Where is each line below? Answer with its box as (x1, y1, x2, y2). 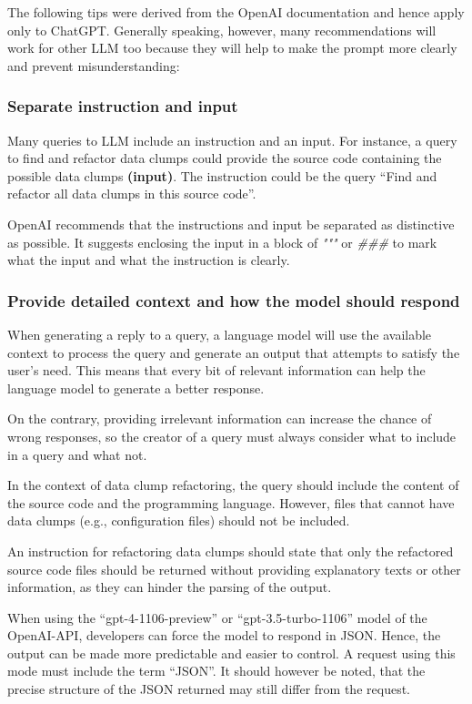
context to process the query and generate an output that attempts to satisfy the (7, 342, 460, 362)
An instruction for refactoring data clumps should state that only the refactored (7, 541, 454, 560)
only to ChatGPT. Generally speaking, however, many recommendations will (7, 20, 437, 39)
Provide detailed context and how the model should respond (7, 289, 460, 311)
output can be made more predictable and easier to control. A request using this (7, 643, 456, 662)
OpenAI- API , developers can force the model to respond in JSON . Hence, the (7, 626, 441, 645)
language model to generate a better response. (7, 378, 265, 397)
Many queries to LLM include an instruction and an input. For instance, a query (7, 130, 457, 149)
